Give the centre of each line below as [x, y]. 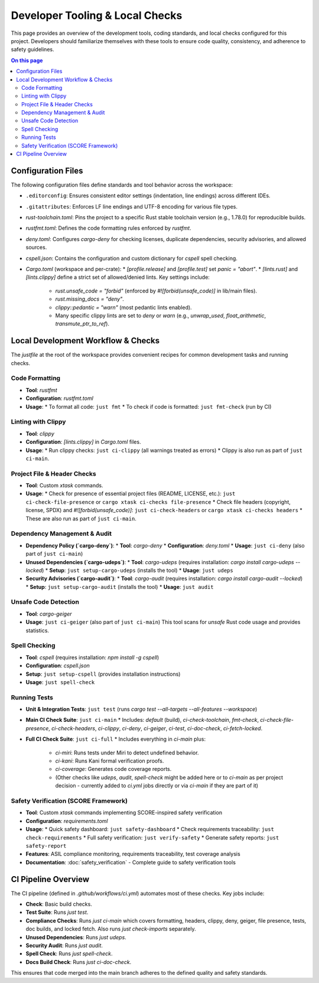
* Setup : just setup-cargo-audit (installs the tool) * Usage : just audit [120, 587]
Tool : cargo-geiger [49, 614]
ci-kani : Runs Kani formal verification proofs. [110, 761]
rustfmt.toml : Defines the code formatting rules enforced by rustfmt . [108, 228]
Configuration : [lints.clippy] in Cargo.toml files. [83, 442]
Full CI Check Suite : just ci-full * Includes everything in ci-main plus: [116, 739]
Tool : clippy [40, 434]
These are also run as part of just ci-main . [81, 518]
